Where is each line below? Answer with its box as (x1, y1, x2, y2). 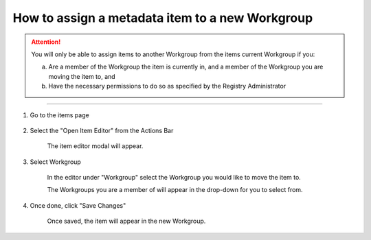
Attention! (31, 38, 61, 46)
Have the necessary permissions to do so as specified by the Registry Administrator (48, 82, 286, 91)
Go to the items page (30, 110, 89, 119)
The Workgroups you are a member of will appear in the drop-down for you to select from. (47, 186, 303, 194)
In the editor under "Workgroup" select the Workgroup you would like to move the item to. (47, 173, 302, 182)
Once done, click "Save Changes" (30, 201, 126, 209)
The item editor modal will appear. (47, 142, 144, 150)
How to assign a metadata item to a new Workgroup (12, 10, 313, 25)
